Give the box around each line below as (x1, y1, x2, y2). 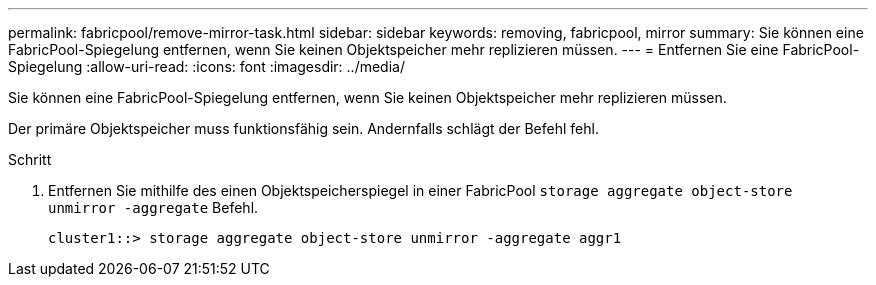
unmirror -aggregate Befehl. (48, 199, 259, 216)
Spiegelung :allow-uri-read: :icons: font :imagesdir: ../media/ (8, 58, 405, 75)
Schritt (8, 151, 52, 168)
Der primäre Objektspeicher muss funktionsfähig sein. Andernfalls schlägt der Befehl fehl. (8, 120, 599, 137)
